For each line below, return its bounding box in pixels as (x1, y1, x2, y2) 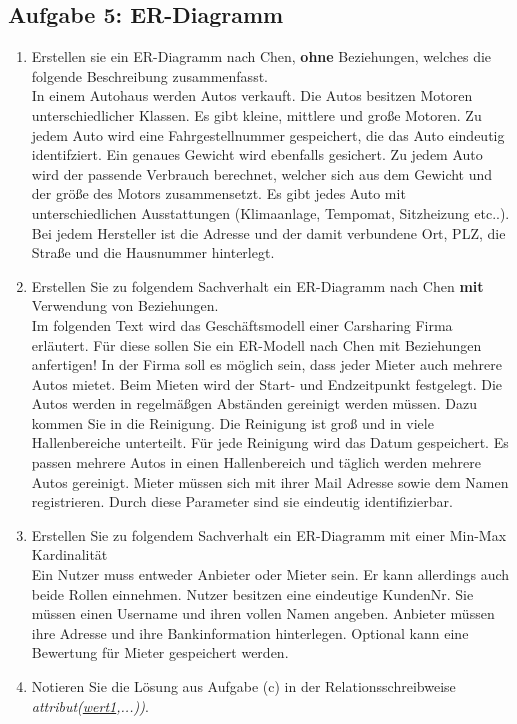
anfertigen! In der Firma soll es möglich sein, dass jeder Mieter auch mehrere (31, 354, 502, 375)
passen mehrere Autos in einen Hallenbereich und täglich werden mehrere (31, 452, 482, 473)
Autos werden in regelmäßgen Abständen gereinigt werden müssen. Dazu (31, 393, 477, 414)
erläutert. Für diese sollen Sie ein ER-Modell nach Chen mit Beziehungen (31, 334, 482, 355)
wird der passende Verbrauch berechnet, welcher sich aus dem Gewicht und (31, 163, 493, 184)
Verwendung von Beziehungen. (31, 295, 219, 316)
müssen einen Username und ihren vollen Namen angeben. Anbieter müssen (31, 603, 495, 624)
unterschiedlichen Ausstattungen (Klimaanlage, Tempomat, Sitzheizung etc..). (31, 202, 510, 223)
